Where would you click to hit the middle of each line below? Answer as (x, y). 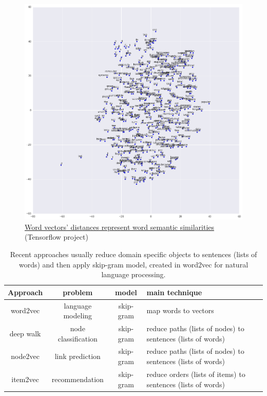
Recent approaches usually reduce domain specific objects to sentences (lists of (133, 254)
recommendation (78, 379)
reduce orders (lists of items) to (196, 374)
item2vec (25, 379)
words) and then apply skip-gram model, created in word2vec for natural (133, 264)
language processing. (133, 274)
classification (78, 338)
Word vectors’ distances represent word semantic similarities (120, 227)
